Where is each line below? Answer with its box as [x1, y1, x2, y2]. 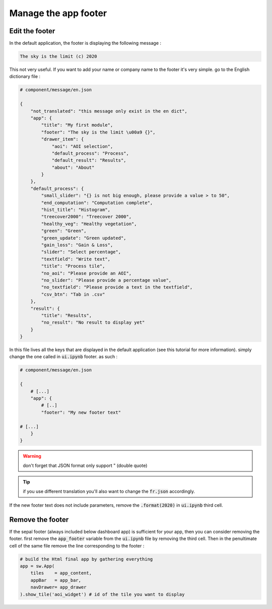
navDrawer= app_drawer [30, 584, 87, 590]
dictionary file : [9, 74, 40, 80]
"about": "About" [51, 164, 95, 170]
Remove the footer [9, 515, 69, 524]
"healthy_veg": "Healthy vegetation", [41, 221, 137, 227]
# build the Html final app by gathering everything [20, 556, 153, 562]
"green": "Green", [41, 228, 87, 234]
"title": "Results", [41, 312, 92, 318]
